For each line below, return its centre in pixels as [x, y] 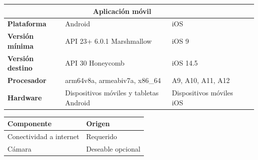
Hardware [25, 97]
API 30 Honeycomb [95, 63]
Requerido [101, 136]
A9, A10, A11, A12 [201, 80]
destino [20, 68]
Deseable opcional [113, 148]
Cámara [20, 148]
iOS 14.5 [185, 63]
